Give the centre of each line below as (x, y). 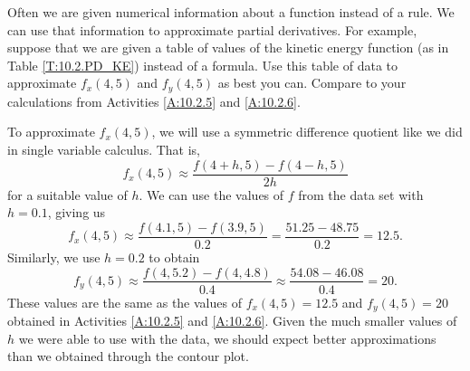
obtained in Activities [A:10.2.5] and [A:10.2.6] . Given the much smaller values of (232, 321)
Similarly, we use (54, 257)
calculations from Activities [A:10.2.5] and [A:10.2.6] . (154, 101)
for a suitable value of (67, 194)
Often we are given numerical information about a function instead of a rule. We (231, 12)
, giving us (77, 212)
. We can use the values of (211, 194)
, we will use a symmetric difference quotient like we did (307, 132)
